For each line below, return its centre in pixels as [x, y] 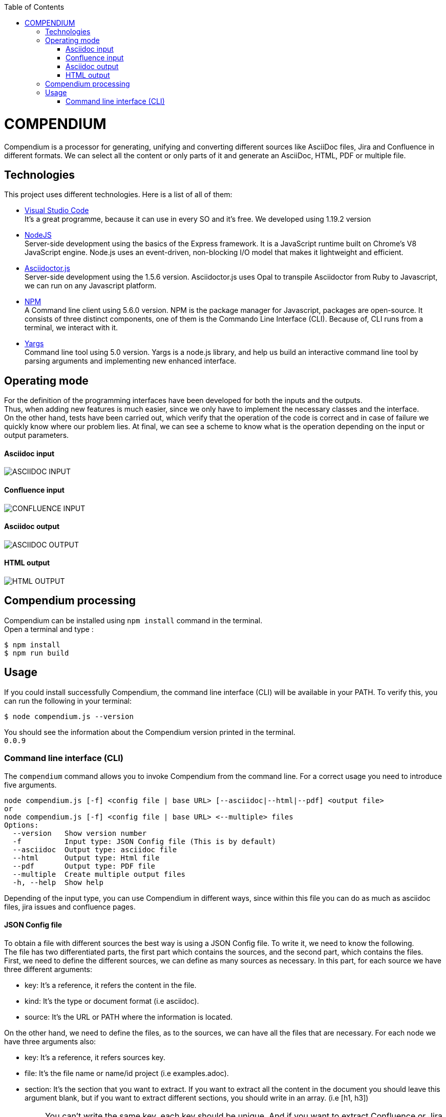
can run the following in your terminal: [68, 701]
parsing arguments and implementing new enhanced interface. [131, 361]
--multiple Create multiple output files [99, 874]
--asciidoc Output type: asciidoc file [95, 849]
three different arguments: [48, 969]
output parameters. [37, 435]
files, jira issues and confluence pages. [70, 907]
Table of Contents [34, 7]
